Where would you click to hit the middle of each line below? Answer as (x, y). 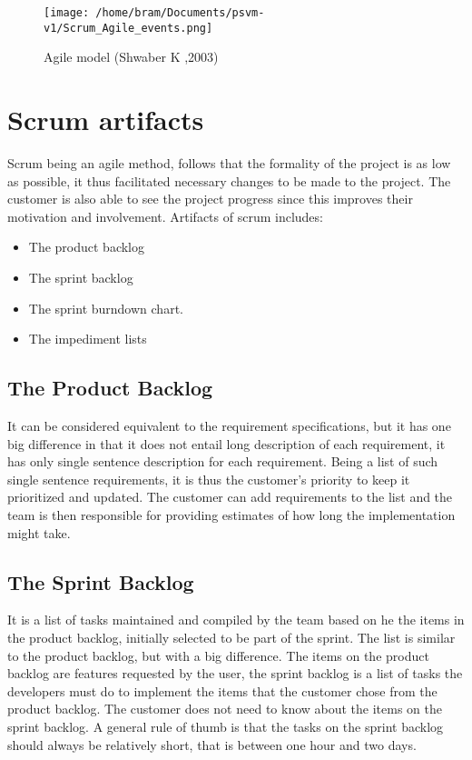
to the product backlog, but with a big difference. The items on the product (218, 655)
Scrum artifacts (106, 120)
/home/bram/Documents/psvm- (180, 13)
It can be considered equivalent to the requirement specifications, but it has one (229, 425)
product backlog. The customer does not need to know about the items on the (225, 709)
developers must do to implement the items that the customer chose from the (222, 690)
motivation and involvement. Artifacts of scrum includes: (165, 216)
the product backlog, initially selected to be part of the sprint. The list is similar (231, 637)
